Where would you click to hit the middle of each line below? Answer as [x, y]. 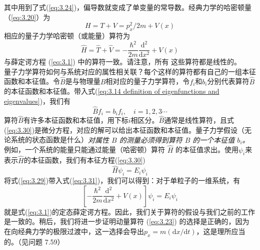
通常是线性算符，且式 [199, 120]
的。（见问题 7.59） [34, 241]
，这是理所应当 [221, 231]
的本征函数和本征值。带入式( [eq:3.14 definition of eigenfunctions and [112, 91]
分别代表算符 [228, 81]
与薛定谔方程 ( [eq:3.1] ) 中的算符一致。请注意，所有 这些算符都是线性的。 [123, 62]
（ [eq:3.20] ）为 [27, 17]
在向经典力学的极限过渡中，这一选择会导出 [74, 231]
